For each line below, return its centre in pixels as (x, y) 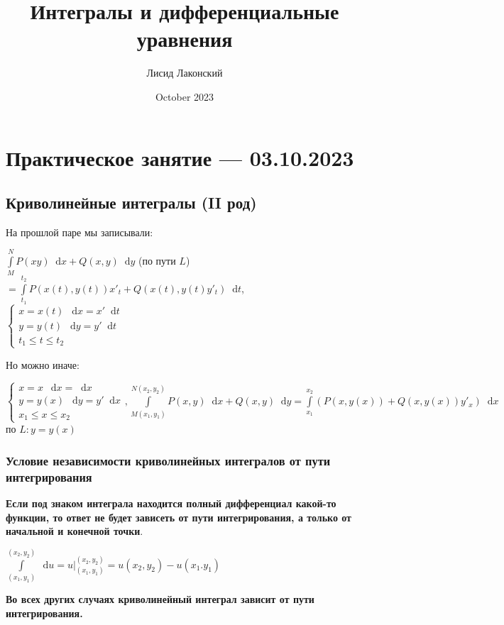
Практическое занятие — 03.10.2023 (180, 157)
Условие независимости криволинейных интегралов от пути (168, 460)
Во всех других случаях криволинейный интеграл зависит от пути (160, 598)
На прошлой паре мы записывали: (80, 232)
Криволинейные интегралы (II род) (131, 203)
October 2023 (185, 96)
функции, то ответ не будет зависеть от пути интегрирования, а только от (179, 517)
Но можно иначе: (43, 364)
